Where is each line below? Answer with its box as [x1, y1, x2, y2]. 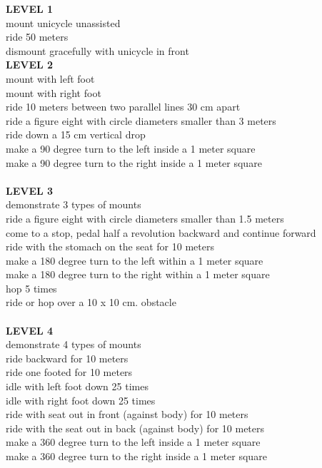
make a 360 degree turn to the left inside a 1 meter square [6, 434, 261, 449]
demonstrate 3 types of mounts [6, 197, 141, 212]
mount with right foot [6, 85, 101, 100]
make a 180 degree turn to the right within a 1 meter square [6, 267, 270, 282]
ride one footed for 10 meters [6, 365, 133, 380]
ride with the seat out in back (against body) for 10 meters [6, 420, 265, 435]
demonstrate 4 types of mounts [6, 337, 141, 352]
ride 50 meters [6, 29, 69, 44]
